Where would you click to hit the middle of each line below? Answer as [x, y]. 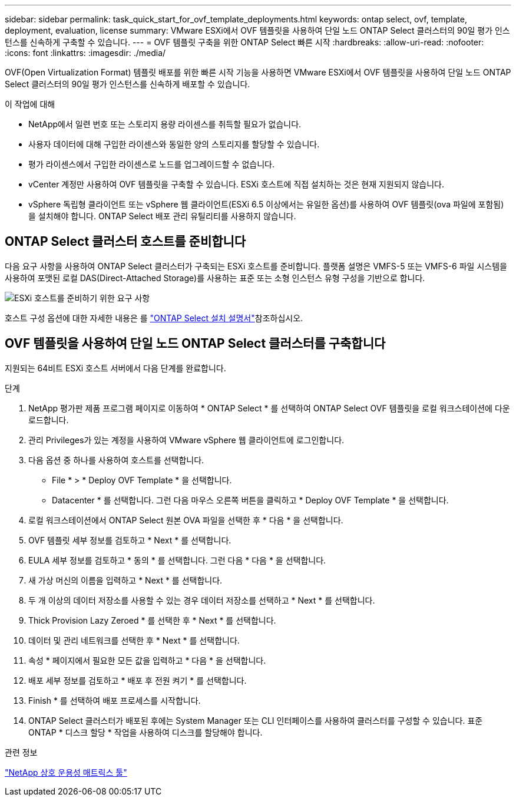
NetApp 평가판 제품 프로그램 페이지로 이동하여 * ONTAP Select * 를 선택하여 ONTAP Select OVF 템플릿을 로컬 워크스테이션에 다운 [269, 408]
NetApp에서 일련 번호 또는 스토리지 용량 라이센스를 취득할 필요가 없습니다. [165, 124]
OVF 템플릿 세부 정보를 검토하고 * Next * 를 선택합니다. [130, 540]
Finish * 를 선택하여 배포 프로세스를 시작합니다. [115, 700]
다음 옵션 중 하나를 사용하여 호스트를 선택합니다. [116, 460]
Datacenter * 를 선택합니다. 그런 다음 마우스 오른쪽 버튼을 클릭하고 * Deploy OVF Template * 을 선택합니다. [250, 500]
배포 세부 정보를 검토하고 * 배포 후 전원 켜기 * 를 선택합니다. [138, 680]
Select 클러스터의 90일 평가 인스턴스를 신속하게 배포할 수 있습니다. [128, 84]
